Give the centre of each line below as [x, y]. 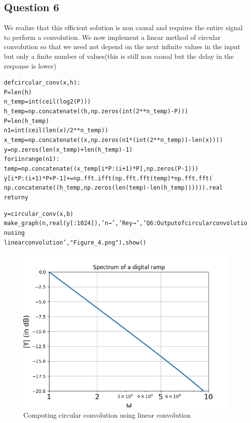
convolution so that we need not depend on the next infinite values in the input [122, 46]
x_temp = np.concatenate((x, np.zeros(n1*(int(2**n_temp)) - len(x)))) [114, 140]
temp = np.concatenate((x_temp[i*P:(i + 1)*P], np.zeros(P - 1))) [101, 169]
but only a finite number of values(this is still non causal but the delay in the [119, 56]
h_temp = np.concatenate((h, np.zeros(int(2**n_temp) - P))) [96, 112]
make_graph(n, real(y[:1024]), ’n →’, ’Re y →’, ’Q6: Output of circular [108, 223]
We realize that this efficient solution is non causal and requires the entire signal [123, 27]
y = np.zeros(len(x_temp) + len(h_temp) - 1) [68, 150]
